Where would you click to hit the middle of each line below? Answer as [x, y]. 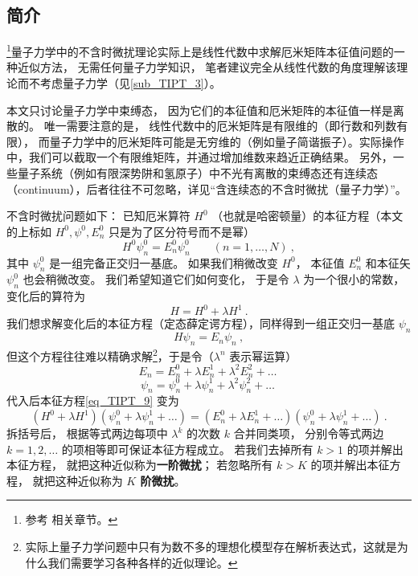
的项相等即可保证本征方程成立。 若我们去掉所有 [187, 449]
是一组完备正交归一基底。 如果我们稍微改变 [164, 262]
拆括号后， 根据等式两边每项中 [87, 433]
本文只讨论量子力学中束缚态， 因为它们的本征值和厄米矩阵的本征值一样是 [200, 110]
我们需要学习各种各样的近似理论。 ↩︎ [143, 562]
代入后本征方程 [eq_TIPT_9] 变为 [93, 400]
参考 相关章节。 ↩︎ [72, 519]
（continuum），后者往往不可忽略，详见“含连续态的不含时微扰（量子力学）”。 [207, 188]
